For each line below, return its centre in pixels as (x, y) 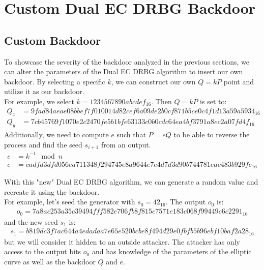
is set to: (213, 101)
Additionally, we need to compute (56, 134)
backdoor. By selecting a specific (55, 81)
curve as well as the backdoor (50, 261)
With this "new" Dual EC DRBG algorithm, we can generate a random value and (131, 182)
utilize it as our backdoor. (44, 91)
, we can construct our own (153, 81)
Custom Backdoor (52, 40)
